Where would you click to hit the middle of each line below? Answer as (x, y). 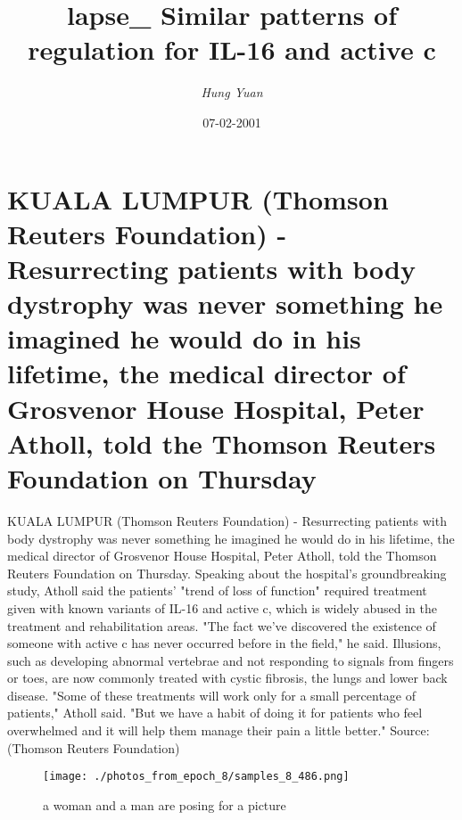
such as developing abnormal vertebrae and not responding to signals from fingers (231, 660)
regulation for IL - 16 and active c (232, 49)
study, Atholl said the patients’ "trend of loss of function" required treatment (217, 590)
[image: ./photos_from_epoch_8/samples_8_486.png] (196, 777)
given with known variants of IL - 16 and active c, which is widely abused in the (222, 607)
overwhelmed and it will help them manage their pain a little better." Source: (219, 730)
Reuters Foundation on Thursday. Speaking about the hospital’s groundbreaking (227, 573)
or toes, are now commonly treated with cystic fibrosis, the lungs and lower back (227, 678)
